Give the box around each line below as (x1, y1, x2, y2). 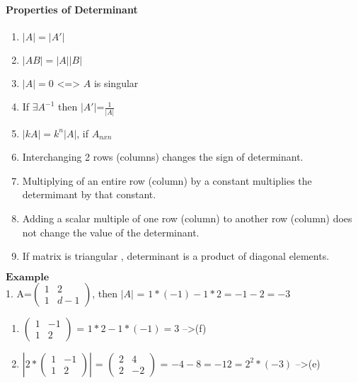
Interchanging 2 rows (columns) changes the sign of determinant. (22, 149, 304, 164)
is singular (93, 75, 139, 90)
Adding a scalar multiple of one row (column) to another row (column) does (22, 211, 352, 226)
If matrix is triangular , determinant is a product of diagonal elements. (22, 248, 330, 263)
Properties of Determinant (6, 1, 138, 16)
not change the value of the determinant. (22, 224, 200, 239)
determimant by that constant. (22, 187, 156, 202)
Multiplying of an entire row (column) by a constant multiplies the (22, 173, 312, 188)
